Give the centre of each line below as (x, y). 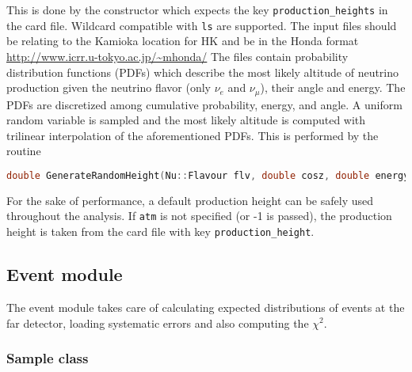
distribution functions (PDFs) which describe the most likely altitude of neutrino (203, 72)
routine (24, 151)
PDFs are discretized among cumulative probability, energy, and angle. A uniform (204, 104)
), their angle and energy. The (333, 87)
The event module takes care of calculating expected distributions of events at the (206, 307)
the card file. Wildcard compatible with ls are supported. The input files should (202, 25)
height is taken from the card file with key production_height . (160, 232)
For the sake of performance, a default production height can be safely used (190, 200)
